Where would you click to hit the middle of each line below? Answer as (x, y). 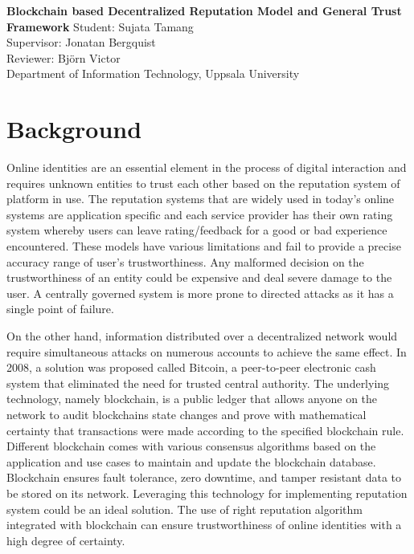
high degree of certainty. (66, 540)
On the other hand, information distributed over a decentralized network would (202, 336)
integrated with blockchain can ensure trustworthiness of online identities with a (204, 525)
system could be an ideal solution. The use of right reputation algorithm (185, 509)
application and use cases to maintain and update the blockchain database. (191, 461)
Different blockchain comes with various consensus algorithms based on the (191, 446)
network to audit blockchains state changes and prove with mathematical (187, 414)
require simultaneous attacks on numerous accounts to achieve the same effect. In (207, 351)
